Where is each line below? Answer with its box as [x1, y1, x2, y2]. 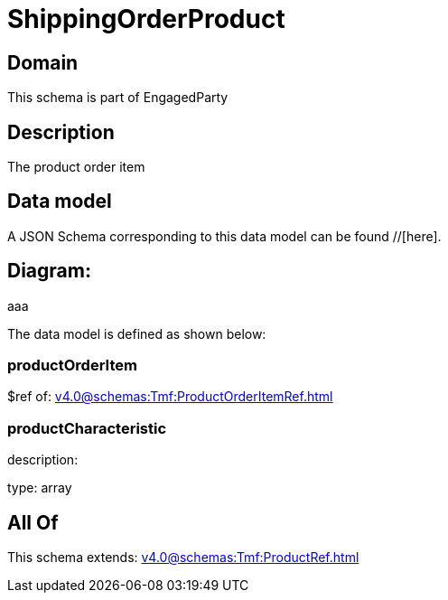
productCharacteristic [7, 418, 167, 437]
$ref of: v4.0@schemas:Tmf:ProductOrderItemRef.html [7, 389, 333, 405]
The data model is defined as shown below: [7, 325, 266, 342]
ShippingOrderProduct [7, 4, 285, 34]
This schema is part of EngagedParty [7, 89, 229, 106]
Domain [7, 51, 79, 74]
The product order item [7, 159, 145, 175]
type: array [7, 480, 72, 496]
